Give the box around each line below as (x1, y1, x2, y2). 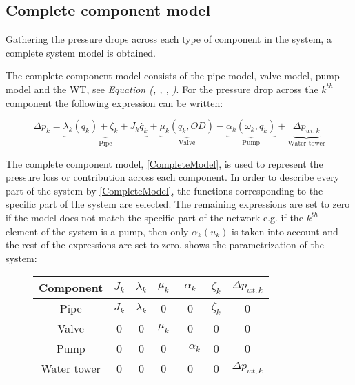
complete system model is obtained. (6, 45, 156, 59)
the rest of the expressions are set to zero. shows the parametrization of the (6, 237, 324, 252)
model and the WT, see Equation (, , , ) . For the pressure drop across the (6, 81, 318, 96)
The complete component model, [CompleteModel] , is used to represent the (6, 156, 323, 170)
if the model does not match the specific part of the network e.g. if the (6, 210, 303, 224)
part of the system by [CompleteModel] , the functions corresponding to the (6, 183, 323, 197)
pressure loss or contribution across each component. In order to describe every (6, 170, 340, 184)
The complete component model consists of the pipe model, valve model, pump (6, 68, 340, 83)
